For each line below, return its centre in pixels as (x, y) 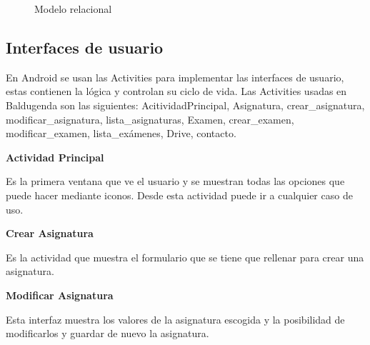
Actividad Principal (55, 157)
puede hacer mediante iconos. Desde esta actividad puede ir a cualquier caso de (179, 195)
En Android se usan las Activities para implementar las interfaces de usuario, (175, 77)
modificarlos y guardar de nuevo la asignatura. (107, 333)
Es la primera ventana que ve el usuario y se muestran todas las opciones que (175, 181)
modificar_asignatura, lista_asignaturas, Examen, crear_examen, (150, 119)
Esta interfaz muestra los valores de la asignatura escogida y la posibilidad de (175, 319)
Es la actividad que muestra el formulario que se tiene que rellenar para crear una (185, 257)
